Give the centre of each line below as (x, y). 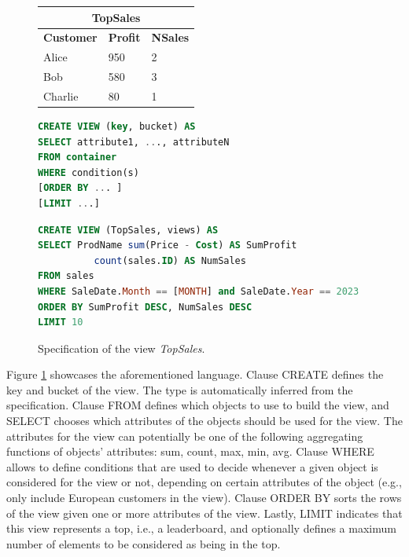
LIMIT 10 (61, 322)
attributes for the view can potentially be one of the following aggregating (185, 436)
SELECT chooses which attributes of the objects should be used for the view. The (204, 421)
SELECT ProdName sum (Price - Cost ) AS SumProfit (168, 246)
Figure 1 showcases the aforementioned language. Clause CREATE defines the (195, 374)
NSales (170, 37)
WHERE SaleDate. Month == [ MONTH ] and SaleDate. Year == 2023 (199, 291)
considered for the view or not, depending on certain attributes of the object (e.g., (204, 482)
